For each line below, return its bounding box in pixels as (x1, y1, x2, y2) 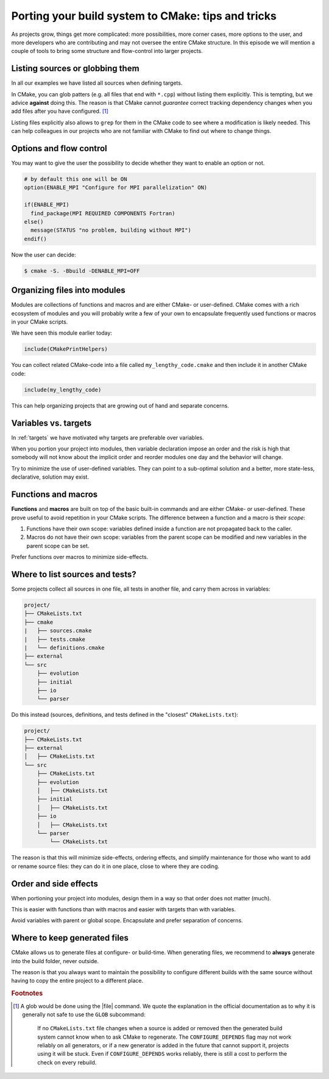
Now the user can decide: (11, 251, 76, 258)
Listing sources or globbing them (11, 63, 140, 74)
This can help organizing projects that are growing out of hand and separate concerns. (11, 402, 230, 409)
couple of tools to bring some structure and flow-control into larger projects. (11, 48, 203, 55)
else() (24, 218, 44, 226)
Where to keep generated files (11, 933, 129, 943)
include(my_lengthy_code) (24, 386, 102, 393)
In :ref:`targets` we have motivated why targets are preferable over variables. (11, 433, 204, 441)
